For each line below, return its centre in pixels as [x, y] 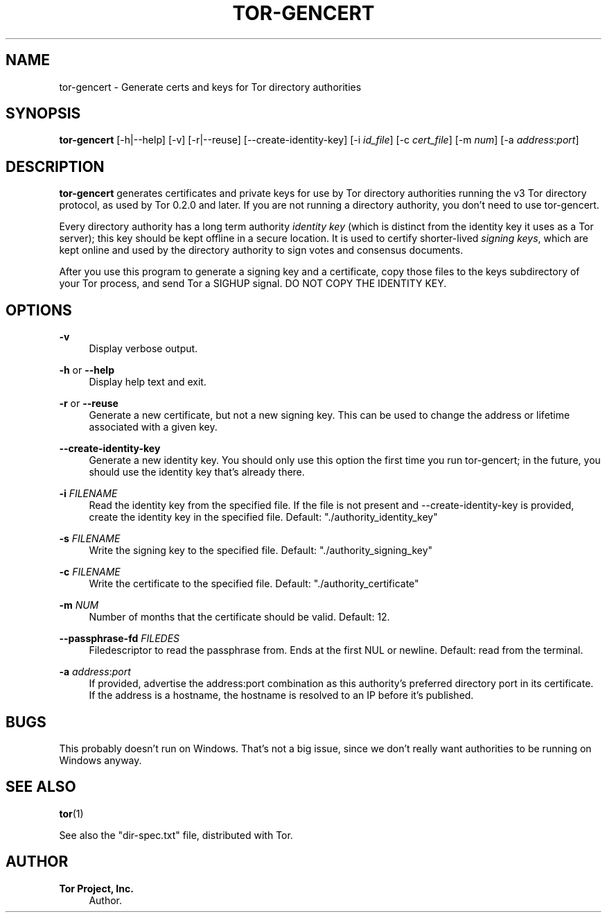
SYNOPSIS [43, 114]
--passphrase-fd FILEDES [120, 639]
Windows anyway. [100, 760]
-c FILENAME [90, 572]
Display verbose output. [143, 349]
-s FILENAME [90, 539]
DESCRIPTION [55, 166]
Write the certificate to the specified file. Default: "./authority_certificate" [254, 584]
